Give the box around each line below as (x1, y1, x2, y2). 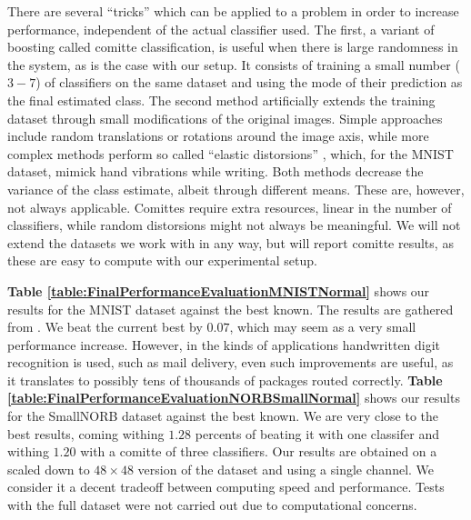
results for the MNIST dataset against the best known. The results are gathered (7, 299, 454, 318)
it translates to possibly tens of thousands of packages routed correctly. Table (7, 370, 443, 389)
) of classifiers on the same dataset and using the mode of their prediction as (35, 73, 463, 92)
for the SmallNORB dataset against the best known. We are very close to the (7, 406, 439, 425)
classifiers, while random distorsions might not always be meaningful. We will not (7, 215, 461, 235)
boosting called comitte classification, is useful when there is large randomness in (7, 37, 458, 56)
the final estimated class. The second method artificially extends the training (7, 90, 436, 109)
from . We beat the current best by (7, 317, 203, 336)
